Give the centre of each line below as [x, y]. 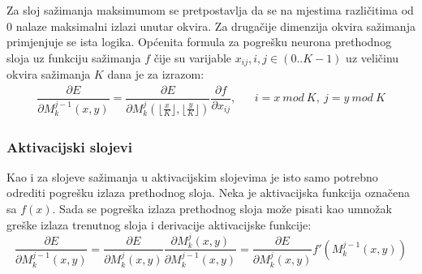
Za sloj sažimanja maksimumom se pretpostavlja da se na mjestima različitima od [210, 10]
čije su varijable [193, 57]
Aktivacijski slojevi [69, 146]
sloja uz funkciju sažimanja [74, 57]
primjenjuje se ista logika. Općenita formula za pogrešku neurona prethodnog [199, 42]
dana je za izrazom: [156, 74]
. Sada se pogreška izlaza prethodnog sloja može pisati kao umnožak [222, 208]
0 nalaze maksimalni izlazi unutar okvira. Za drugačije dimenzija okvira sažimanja [211, 26]
